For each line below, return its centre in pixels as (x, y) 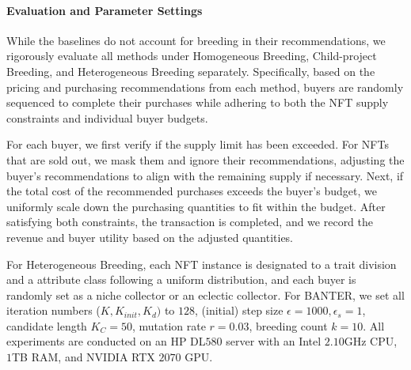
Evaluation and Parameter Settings (105, 10)
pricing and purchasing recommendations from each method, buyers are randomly (205, 87)
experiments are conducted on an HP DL (106, 341)
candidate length (47, 325)
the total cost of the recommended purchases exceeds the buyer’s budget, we (192, 191)
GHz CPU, (371, 341)
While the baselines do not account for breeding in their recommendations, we (196, 40)
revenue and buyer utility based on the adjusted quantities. (150, 237)
